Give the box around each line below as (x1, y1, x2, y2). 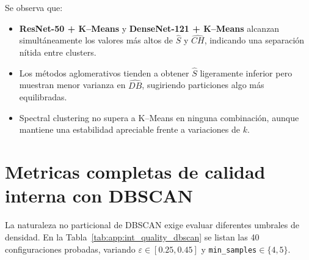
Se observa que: (5, 1, 63, 13)
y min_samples (201, 242, 257, 255)
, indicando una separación (204, 34, 305, 46)
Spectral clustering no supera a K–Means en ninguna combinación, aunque (19, 111, 299, 124)
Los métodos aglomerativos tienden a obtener (19, 66, 189, 79)
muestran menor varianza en (19, 78, 126, 91)
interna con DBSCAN (5, 183, 194, 208)
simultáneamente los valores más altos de (19, 34, 173, 46)
